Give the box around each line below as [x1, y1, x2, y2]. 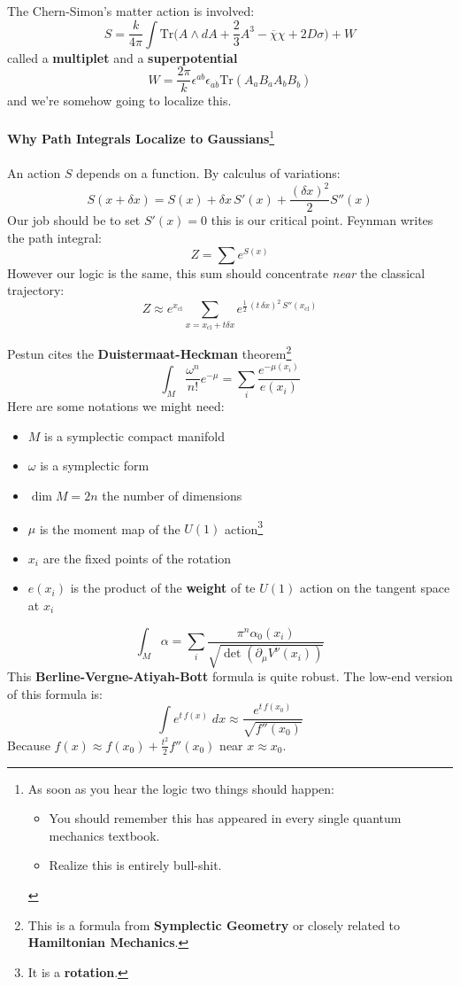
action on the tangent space [299, 578, 450, 597]
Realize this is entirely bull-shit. [49, 856, 222, 874]
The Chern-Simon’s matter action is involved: [7, 2, 255, 19]
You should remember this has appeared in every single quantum [49, 809, 402, 827]
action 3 [224, 516, 264, 538]
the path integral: [7, 229, 103, 247]
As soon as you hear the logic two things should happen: [27, 779, 334, 797]
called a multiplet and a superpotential [7, 48, 238, 66]
